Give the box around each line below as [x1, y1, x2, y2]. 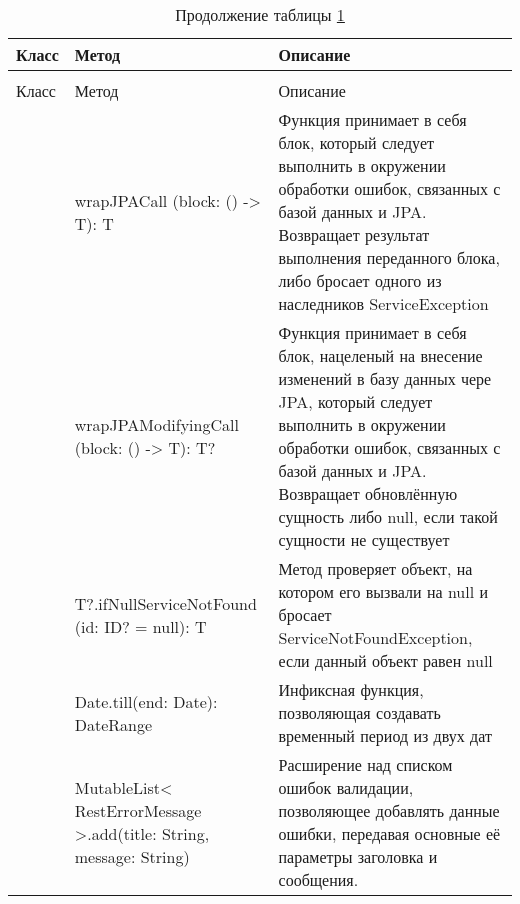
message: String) [74, 845, 190, 868]
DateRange [74, 712, 153, 736]
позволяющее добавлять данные [278, 799, 500, 822]
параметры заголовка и [278, 845, 438, 868]
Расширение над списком [278, 753, 453, 776]
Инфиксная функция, [278, 678, 424, 701]
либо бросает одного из [278, 269, 442, 292]
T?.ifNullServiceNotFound [74, 591, 257, 615]
